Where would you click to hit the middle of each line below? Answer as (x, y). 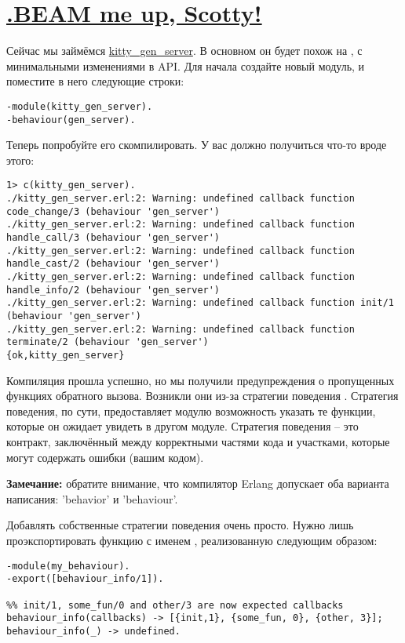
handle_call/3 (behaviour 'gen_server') (113, 238)
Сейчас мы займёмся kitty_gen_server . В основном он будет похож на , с (184, 51)
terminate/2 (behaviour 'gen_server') (108, 342)
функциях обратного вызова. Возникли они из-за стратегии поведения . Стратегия (202, 396)
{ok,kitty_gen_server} (66, 355)
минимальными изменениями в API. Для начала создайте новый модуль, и (186, 65)
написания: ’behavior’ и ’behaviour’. (92, 498)
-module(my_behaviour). (68, 566)
